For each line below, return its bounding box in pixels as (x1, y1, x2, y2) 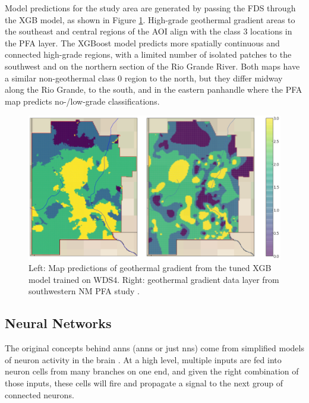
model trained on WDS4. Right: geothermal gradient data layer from (29, 273, 279, 285)
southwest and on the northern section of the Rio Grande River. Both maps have (5, 59, 300, 72)
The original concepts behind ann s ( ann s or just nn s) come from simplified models (5, 342, 304, 354)
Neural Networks (5, 314, 112, 332)
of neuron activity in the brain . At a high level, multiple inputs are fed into (5, 353, 282, 366)
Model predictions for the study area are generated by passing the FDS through (5, 2, 296, 14)
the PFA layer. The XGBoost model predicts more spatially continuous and (5, 36, 280, 49)
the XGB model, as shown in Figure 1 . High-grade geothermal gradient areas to (5, 13, 295, 26)
